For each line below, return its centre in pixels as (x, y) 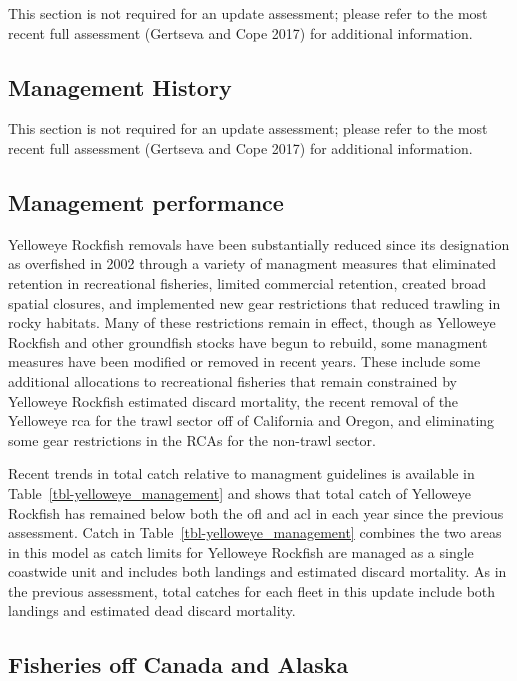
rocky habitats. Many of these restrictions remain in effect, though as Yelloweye (252, 322)
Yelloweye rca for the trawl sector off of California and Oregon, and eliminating (251, 420)
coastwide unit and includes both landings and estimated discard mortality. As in (257, 571)
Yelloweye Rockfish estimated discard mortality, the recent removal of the (233, 400)
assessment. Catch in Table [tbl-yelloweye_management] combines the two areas (255, 532)
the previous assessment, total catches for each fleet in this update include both (252, 590)
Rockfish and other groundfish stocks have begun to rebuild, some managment (248, 341)
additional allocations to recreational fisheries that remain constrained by (232, 380)
